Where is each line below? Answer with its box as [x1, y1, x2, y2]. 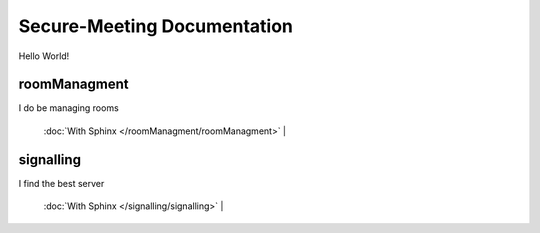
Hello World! [18, 50, 70, 62]
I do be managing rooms [18, 102, 119, 114]
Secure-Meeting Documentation [18, 15, 294, 37]
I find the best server [18, 177, 105, 189]
